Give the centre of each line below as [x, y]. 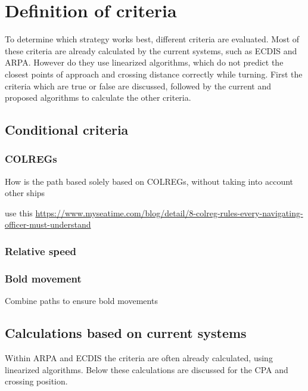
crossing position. [36, 381]
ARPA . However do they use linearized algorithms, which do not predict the [144, 62]
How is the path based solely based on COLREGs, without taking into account [149, 181]
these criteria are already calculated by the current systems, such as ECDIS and [151, 50]
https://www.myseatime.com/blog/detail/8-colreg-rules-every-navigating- [169, 212]
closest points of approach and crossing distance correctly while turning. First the [154, 74]
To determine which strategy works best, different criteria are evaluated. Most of [152, 39]
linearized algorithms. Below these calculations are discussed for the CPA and [147, 369]
